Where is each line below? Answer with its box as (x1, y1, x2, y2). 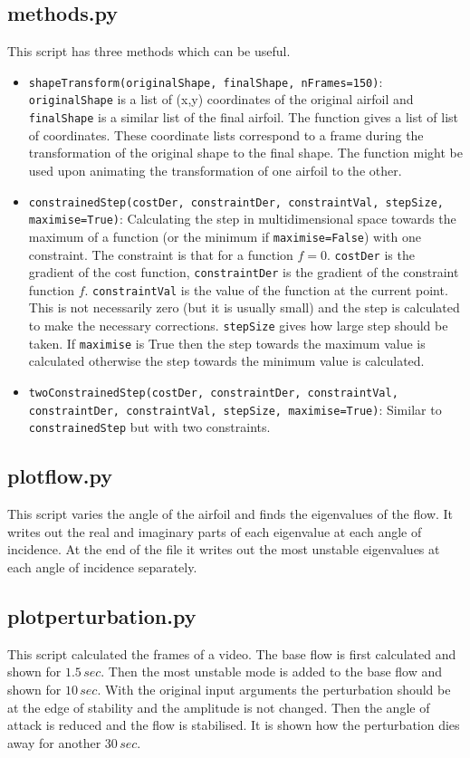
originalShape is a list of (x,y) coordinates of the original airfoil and (28, 90, 414, 109)
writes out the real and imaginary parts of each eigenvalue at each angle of (7, 522, 422, 541)
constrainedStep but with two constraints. (28, 417, 271, 437)
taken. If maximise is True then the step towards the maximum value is (28, 333, 426, 352)
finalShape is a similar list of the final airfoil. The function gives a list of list (28, 108, 459, 127)
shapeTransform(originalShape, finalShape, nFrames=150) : (28, 72, 383, 91)
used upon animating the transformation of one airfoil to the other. (28, 160, 402, 179)
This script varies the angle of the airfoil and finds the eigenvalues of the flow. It (7, 504, 454, 523)
